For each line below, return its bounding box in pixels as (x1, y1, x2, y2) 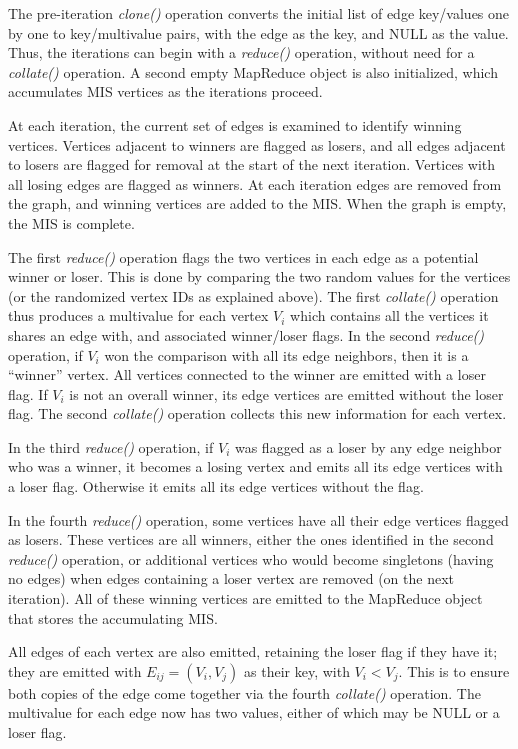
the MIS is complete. (8, 212, 135, 233)
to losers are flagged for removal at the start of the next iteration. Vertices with (8, 154, 496, 175)
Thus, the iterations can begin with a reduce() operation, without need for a (8, 42, 475, 63)
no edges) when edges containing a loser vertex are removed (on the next (8, 568, 454, 589)
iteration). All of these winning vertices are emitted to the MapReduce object (8, 588, 483, 609)
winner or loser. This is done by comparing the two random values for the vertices (8, 266, 511, 287)
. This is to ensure (398, 660, 510, 681)
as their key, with (244, 660, 350, 681)
